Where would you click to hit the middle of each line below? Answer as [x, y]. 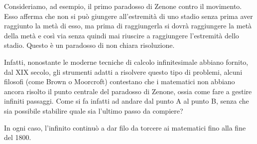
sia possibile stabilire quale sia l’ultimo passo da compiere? [94, 110]
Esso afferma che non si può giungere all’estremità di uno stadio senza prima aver [128, 16]
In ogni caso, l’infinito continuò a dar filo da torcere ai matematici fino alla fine [125, 127]
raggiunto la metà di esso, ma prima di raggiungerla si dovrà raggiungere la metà [128, 26]
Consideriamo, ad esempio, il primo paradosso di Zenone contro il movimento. [123, 6]
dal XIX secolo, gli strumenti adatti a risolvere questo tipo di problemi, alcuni [123, 72]
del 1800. [18, 137]
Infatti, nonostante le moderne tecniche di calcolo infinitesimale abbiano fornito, [126, 62]
